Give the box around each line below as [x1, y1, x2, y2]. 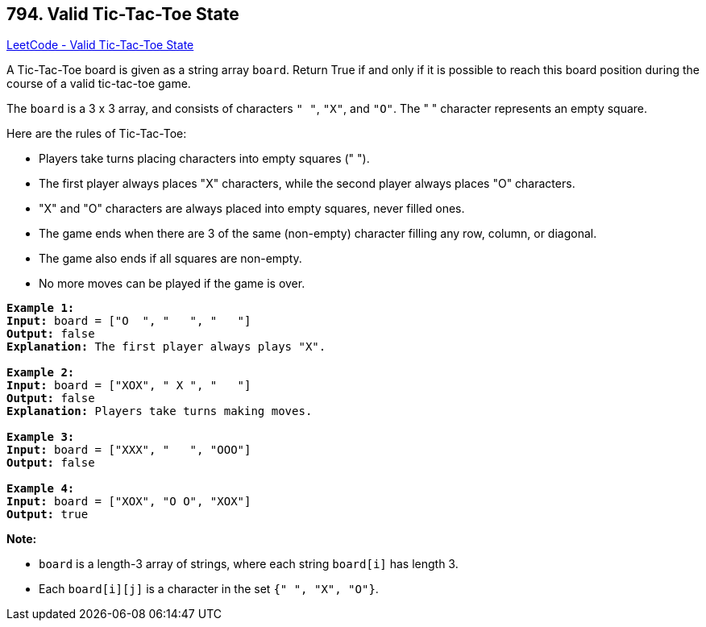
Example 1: [6, 301, 75, 315]
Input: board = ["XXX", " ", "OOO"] [6, 443, 251, 457]
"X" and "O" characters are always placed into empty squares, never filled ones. [39, 201, 465, 216]
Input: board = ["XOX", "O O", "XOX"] [6, 495, 251, 509]
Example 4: [6, 482, 75, 496]
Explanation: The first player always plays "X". [6, 340, 326, 354]
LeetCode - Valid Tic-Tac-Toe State [6, 38, 194, 52]
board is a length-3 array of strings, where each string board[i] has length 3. [39, 557, 459, 571]
